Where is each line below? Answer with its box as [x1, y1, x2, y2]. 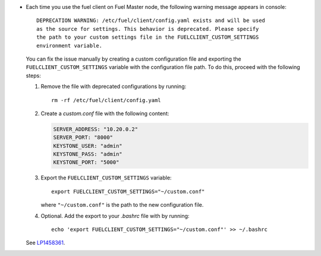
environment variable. [36, 42, 103, 49]
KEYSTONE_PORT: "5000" [53, 159, 119, 166]
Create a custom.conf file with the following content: [40, 110, 169, 117]
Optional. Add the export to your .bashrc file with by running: [40, 212, 190, 219]
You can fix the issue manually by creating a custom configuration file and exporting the [26, 55, 241, 62]
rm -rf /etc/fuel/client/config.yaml [51, 97, 162, 103]
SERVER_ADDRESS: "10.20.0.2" [53, 125, 139, 132]
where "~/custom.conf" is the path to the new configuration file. [40, 201, 204, 208]
